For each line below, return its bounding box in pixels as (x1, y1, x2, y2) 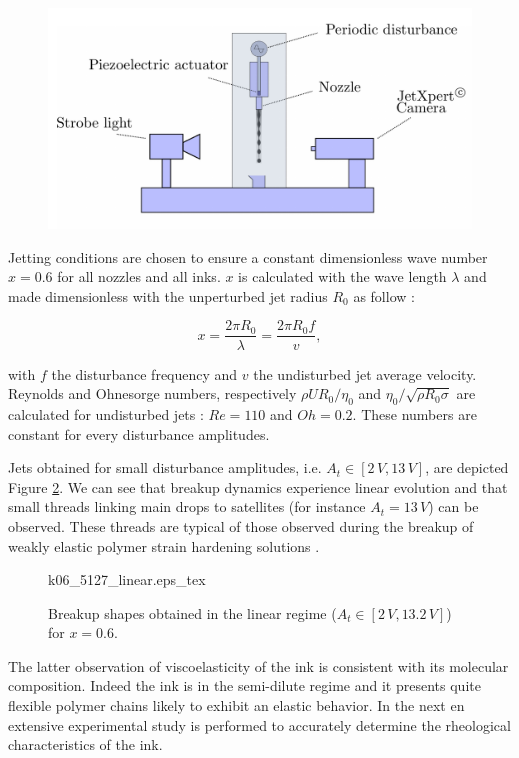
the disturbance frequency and (51, 363, 238, 384)
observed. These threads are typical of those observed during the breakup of (8, 515, 474, 536)
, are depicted (425, 457, 509, 478)
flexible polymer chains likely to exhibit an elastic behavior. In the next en (8, 695, 465, 716)
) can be (428, 496, 479, 517)
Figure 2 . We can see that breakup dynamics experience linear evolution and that (8, 476, 508, 497)
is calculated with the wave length (238, 266, 447, 287)
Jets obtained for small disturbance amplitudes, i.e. (8, 457, 322, 478)
